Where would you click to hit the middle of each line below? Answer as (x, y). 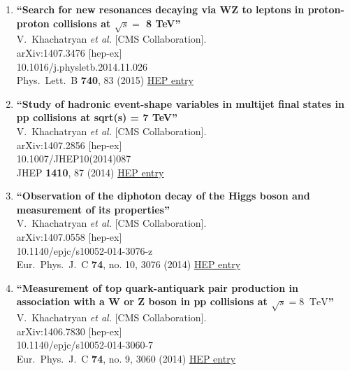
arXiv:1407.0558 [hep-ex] (69, 237)
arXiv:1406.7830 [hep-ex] (69, 331)
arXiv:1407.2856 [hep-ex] (69, 145)
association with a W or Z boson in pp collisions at (142, 301)
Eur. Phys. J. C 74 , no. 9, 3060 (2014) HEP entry (126, 358)
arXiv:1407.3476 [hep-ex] (69, 52)
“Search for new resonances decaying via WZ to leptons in (160, 9)
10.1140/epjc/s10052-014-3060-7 (85, 345)
